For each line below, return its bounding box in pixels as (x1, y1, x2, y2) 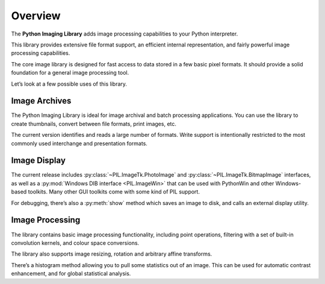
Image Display (11, 156, 66, 166)
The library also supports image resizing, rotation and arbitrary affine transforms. (11, 250, 212, 257)
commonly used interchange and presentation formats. (11, 139, 147, 147)
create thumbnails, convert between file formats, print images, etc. (11, 120, 177, 127)
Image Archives (11, 96, 72, 106)
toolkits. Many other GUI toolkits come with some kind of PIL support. (28, 188, 200, 195)
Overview (11, 9, 61, 22)
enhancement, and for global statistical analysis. (11, 270, 131, 277)
